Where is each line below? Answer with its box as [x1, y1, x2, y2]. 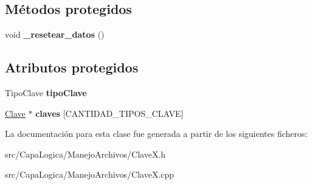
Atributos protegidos [5, 58, 139, 77]
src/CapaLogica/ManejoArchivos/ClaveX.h [5, 147, 166, 160]
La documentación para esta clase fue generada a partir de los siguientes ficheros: [5, 127, 308, 140]
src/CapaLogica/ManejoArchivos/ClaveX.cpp [5, 168, 175, 181]
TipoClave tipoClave [5, 86, 87, 99]
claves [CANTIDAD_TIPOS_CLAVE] [35, 106, 184, 119]
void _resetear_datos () [5, 28, 105, 41]
